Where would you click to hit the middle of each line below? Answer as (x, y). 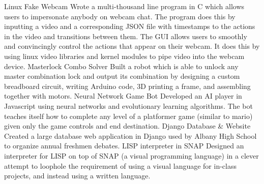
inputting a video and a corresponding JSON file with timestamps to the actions (130, 26)
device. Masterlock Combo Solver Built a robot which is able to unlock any (121, 66)
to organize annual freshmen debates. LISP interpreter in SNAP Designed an (124, 146)
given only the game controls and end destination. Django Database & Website (127, 126)
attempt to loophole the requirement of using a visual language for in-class (120, 165)
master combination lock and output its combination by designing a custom (122, 76)
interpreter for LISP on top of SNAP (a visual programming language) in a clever (131, 155)
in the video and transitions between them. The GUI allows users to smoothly (126, 36)
